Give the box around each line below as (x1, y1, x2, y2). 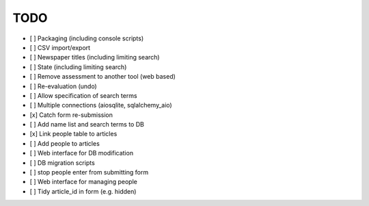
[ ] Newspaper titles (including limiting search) (29, 53, 160, 62)
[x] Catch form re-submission (29, 110, 113, 119)
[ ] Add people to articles (29, 139, 100, 147)
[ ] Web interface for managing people (29, 178, 138, 186)
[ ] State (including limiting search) (29, 62, 127, 71)
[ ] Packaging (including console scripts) (29, 34, 144, 42)
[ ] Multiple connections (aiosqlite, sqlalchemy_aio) (29, 101, 172, 110)
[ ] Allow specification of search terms (29, 91, 137, 99)
